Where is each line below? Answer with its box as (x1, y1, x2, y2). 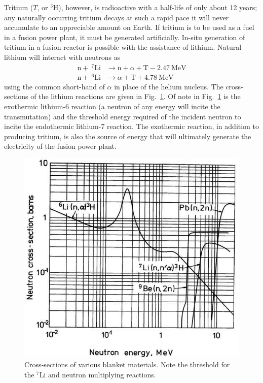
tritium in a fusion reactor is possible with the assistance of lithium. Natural (4, 42, 242, 52)
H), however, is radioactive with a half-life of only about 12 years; (53, 2, 257, 12)
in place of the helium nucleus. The (114, 81, 223, 91)
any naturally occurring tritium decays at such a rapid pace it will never (4, 12, 229, 22)
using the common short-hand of (4, 81, 105, 91)
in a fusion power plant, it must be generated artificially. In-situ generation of (4, 31, 245, 42)
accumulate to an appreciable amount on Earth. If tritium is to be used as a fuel (4, 22, 254, 33)
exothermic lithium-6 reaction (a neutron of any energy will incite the (4, 101, 220, 111)
